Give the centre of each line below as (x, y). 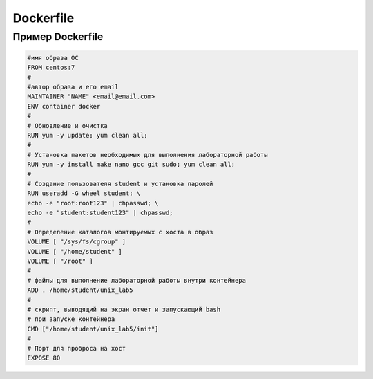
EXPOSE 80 (44, 358)
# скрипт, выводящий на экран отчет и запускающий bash (124, 309)
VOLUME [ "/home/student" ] (75, 251)
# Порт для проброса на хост (77, 348)
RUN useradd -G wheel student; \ (84, 193)
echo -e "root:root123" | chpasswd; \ (93, 203)
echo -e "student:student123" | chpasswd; (100, 213)
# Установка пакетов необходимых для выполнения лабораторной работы (147, 155)
